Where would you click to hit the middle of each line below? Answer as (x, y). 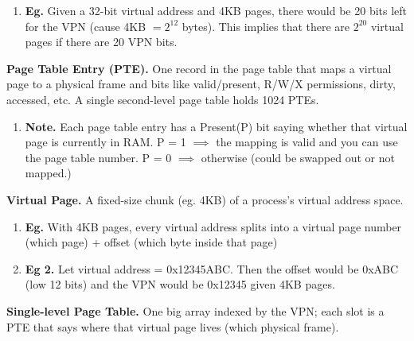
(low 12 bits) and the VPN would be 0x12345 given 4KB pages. (180, 284)
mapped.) (48, 173)
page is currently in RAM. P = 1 (105, 142)
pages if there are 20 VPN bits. (101, 42)
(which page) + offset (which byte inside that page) (151, 242)
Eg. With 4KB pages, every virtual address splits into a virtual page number (213, 226)
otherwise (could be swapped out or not (298, 157)
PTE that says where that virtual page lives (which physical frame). (173, 326)
